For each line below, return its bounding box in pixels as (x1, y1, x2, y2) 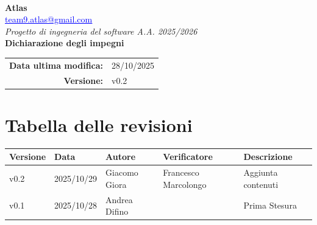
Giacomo (105, 166, 138, 179)
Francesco (163, 166, 199, 179)
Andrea (105, 193, 133, 206)
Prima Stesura (243, 199, 297, 212)
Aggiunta (243, 166, 278, 179)
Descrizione (243, 150, 293, 163)
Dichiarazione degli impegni (5, 36, 124, 49)
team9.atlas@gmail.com (5, 13, 93, 26)
